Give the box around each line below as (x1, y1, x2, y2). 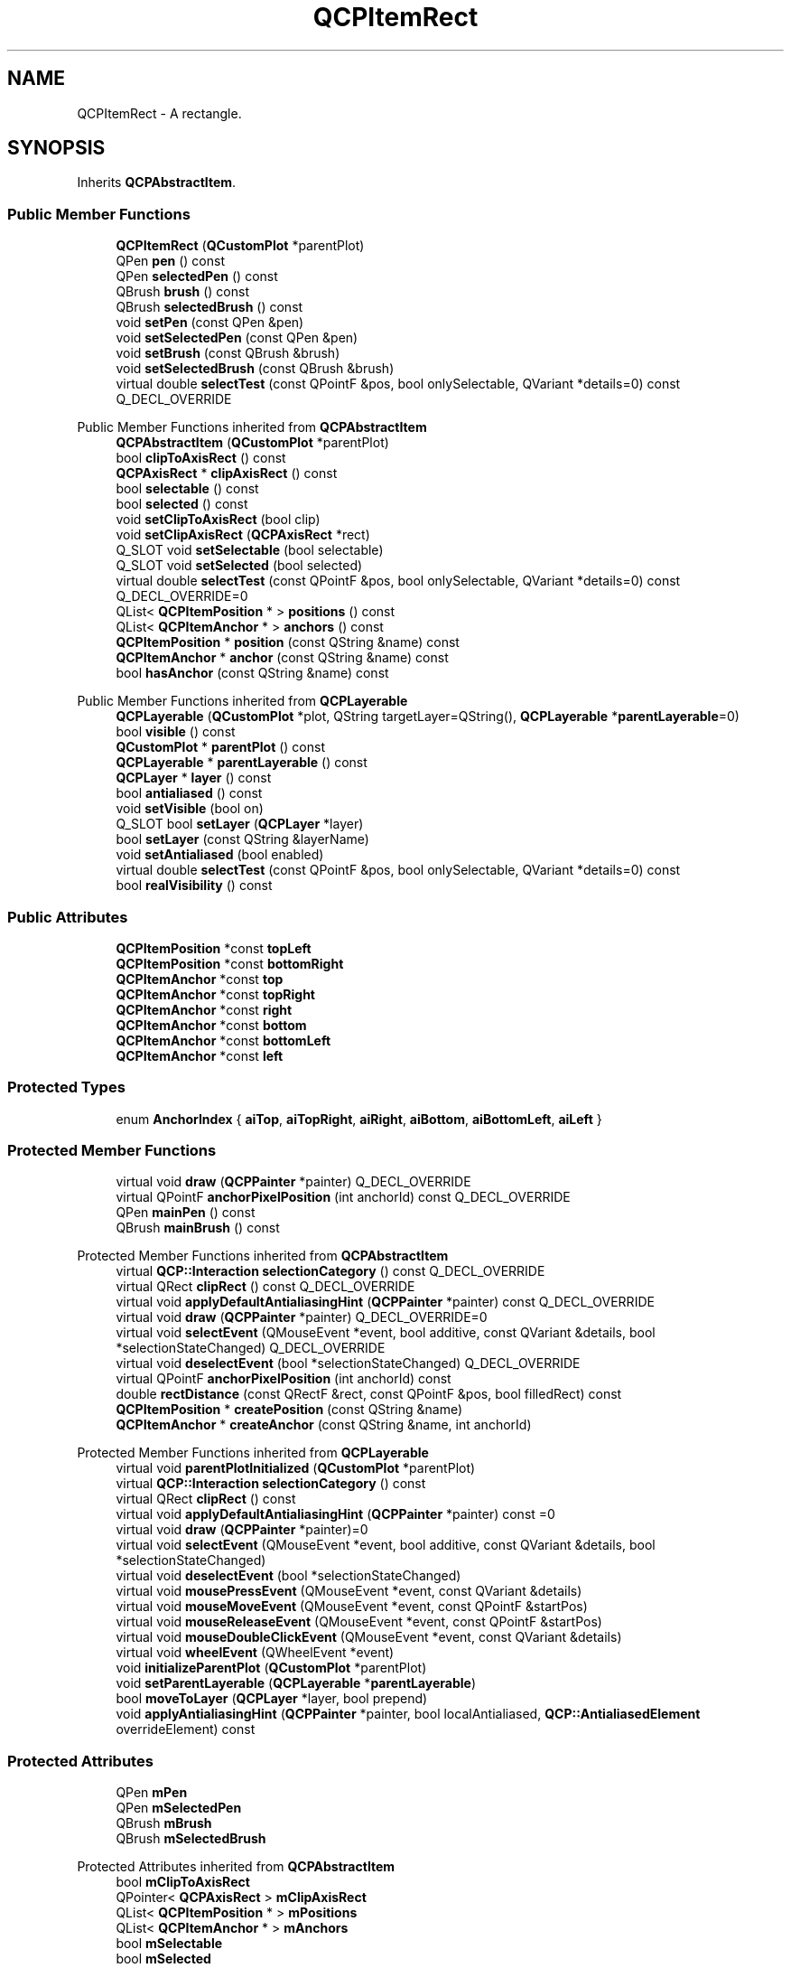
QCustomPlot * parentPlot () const (116, 739, 325, 755)
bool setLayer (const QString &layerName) (116, 831, 369, 848)
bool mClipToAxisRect (116, 1874, 250, 1890)
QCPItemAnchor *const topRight (116, 986, 315, 1002)
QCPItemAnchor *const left (116, 1047, 284, 1064)
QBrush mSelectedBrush (116, 1831, 266, 1847)
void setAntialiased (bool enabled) (116, 847, 324, 863)
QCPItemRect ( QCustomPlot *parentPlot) (116, 238, 365, 254)
